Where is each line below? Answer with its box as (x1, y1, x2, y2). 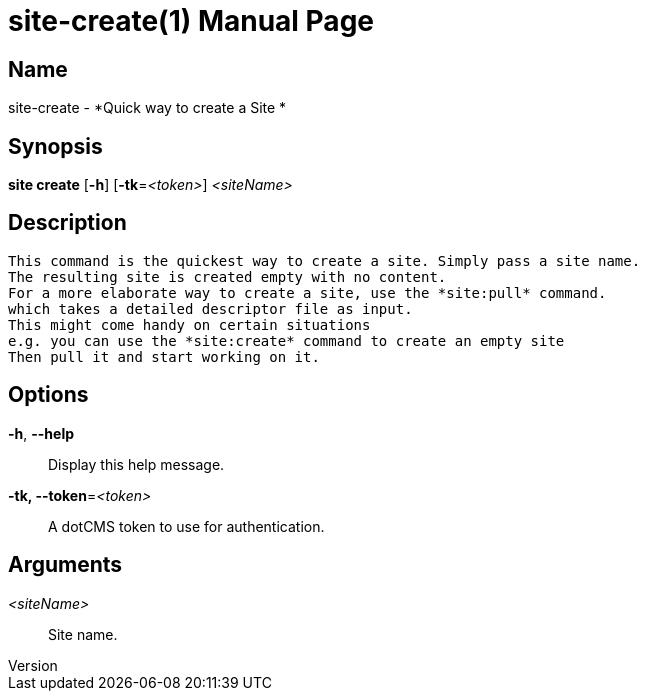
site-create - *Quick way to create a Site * (8, 99, 287, 117)
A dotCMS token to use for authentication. (48, 517, 325, 535)
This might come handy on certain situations (8, 316, 371, 333)
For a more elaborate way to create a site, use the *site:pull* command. (8, 284, 607, 301)
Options (8, 382, 89, 408)
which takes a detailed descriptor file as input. (8, 300, 413, 317)
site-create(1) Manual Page (8, 4, 374, 38)
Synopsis (8, 133, 103, 159)
